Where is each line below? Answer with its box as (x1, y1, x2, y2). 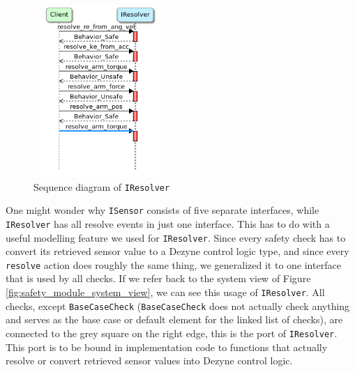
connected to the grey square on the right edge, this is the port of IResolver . (6, 325, 338, 340)
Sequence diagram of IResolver (33, 179, 170, 194)
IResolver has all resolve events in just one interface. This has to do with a (6, 216, 330, 231)
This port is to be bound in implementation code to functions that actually (6, 339, 328, 354)
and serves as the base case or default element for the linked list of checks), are (6, 312, 343, 327)
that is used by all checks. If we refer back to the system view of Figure (6, 271, 311, 286)
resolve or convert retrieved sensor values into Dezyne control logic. (6, 353, 293, 368)
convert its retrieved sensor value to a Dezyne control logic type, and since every (6, 244, 349, 258)
